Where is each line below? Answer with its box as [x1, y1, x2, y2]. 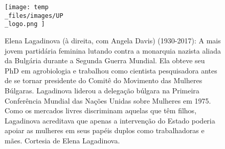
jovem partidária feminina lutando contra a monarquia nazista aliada [5, 45, 221, 56]
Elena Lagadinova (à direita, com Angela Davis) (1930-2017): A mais [5, 35, 221, 45]
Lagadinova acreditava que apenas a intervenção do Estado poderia [5, 115, 215, 126]
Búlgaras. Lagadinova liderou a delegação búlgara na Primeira [5, 85, 199, 95]
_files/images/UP [5, 12, 63, 19]
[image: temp [5, 4, 49, 11]
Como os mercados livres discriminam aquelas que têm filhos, [5, 105, 197, 116]
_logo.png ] [5, 20, 45, 28]
